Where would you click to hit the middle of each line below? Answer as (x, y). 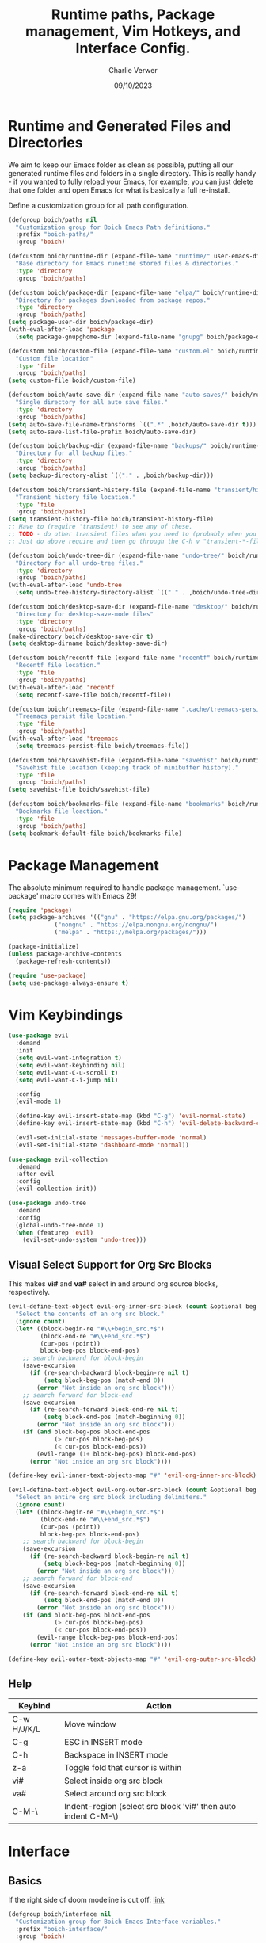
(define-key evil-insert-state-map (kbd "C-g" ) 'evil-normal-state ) (131, 1116)
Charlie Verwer (133, 70)
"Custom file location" (54, 358)
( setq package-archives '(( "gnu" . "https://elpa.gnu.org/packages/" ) (127, 918)
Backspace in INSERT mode (116, 1755)
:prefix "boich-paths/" (54, 235)
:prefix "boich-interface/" (62, 1929)
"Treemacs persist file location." (74, 716)
